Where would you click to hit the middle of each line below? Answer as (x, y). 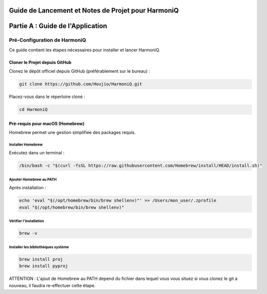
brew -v (28, 233)
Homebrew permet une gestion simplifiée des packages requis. (72, 132)
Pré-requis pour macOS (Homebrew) (47, 123)
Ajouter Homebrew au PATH (33, 180)
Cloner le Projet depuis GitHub (40, 62)
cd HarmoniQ (33, 110)
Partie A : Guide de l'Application (58, 26)
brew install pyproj (43, 266)
